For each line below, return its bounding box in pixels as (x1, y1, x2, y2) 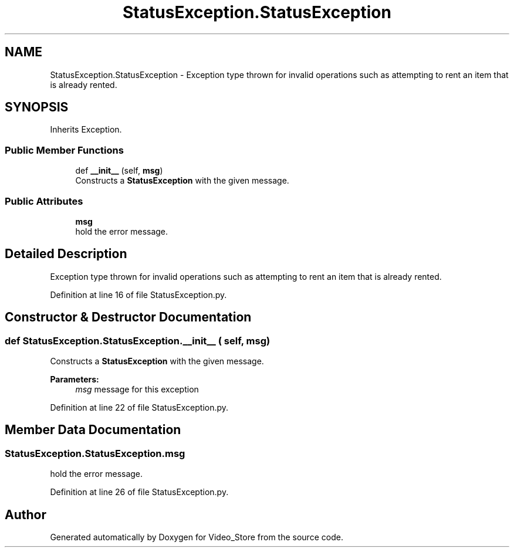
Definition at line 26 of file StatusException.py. (50, 487, 229, 497)
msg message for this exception (75, 384, 199, 394)
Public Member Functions (5, 144, 124, 156)
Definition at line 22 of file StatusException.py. (50, 402, 229, 412)
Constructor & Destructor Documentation (5, 310, 252, 325)
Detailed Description (5, 246, 127, 262)
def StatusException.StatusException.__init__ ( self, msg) (5, 334, 270, 347)
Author (5, 507, 46, 522)
